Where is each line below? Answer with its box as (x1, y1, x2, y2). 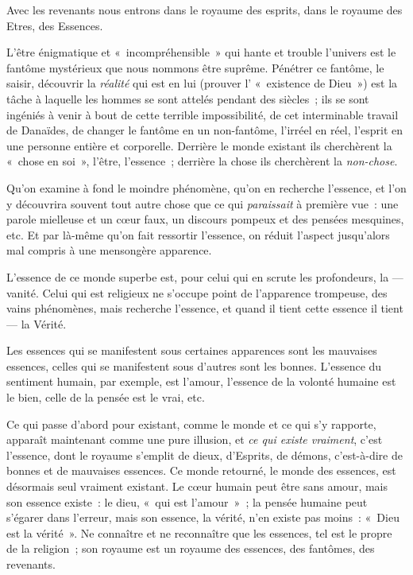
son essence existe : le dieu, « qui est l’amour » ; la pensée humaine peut (6, 493, 368, 510)
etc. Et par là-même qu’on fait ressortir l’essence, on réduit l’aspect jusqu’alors (6, 226, 390, 243)
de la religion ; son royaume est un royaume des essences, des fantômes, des (6, 540, 375, 557)
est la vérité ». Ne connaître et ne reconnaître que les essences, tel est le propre (6, 524, 392, 541)
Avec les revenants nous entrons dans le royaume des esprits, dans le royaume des (6, 2, 403, 17)
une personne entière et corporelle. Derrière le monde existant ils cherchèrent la (6, 137, 392, 153)
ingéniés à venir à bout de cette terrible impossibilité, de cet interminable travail (6, 106, 399, 122)
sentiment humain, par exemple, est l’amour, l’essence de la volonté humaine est (6, 373, 396, 390)
